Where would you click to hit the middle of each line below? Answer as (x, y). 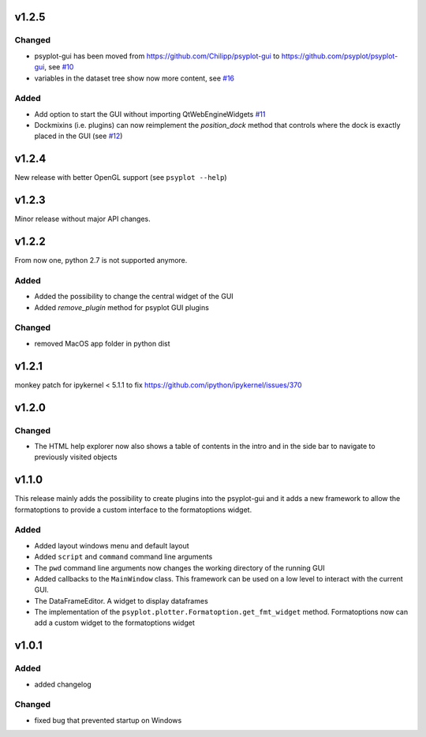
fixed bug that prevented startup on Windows (108, 720)
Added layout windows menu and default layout (112, 545)
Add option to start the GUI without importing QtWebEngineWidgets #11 (150, 114)
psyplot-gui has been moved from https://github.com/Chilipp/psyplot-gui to (157, 56)
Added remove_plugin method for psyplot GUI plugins (121, 307)
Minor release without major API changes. (83, 219)
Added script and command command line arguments (123, 557)
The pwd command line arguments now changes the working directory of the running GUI (179, 567)
